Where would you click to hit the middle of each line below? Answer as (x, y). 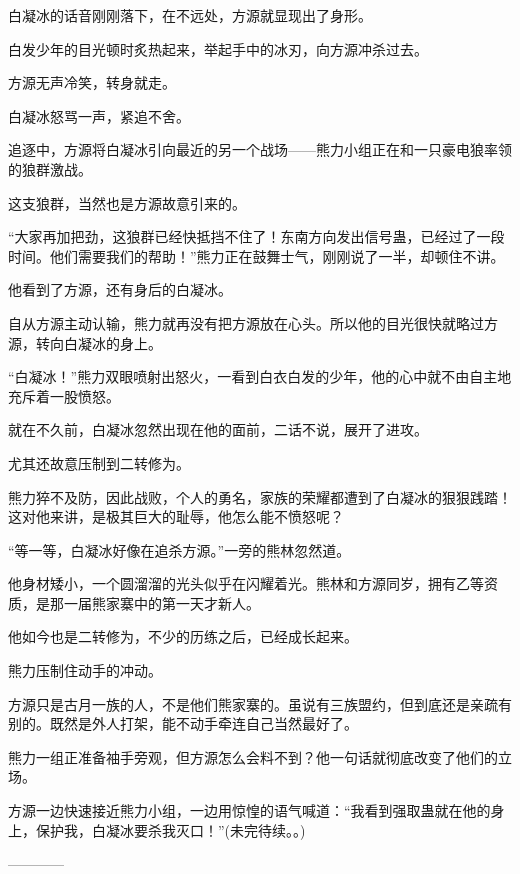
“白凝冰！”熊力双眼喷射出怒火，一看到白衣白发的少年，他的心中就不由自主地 (260, 376)
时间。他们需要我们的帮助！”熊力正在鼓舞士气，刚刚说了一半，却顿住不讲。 (256, 255)
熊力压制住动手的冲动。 (85, 670)
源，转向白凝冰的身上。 (85, 342)
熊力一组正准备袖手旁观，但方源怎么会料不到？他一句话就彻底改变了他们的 (253, 756)
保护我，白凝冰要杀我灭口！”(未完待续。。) (170, 829)
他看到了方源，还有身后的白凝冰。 (120, 289)
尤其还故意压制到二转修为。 (99, 462)
